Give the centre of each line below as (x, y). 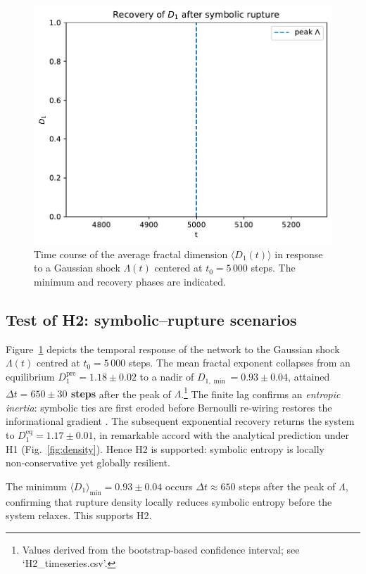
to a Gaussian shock (77, 268)
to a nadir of (167, 377)
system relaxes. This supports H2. (79, 515)
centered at (178, 268)
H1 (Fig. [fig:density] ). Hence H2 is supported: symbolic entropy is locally (165, 448)
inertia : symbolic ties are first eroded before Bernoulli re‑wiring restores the (169, 407)
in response (299, 254)
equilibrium (30, 377)
